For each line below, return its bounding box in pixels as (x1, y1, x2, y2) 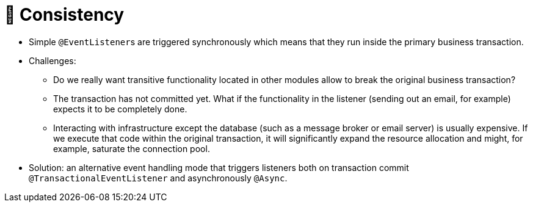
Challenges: (29, 55, 76, 66)
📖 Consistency (4, 4, 125, 25)
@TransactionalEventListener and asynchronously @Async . (29, 172, 288, 183)
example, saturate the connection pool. (53, 143, 210, 154)
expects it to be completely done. (53, 103, 187, 114)
